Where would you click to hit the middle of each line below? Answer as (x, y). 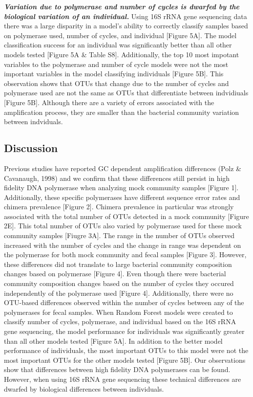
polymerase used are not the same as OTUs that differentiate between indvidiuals (126, 93)
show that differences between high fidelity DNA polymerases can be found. (117, 369)
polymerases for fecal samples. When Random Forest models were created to (118, 312)
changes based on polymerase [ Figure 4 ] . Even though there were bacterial (115, 274)
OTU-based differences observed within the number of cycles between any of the (124, 302)
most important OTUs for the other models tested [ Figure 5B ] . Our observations (125, 360)
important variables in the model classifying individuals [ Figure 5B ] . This (114, 74)
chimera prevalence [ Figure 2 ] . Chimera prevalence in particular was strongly (119, 207)
